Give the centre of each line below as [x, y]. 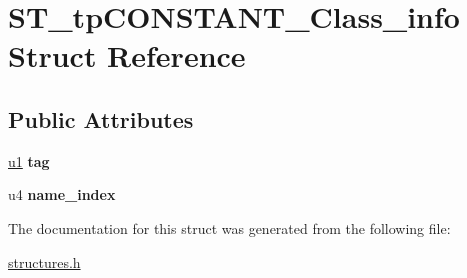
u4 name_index [62, 194]
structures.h [44, 261]
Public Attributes [101, 118]
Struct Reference [127, 55]
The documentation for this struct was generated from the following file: [229, 227]
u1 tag [29, 160]
